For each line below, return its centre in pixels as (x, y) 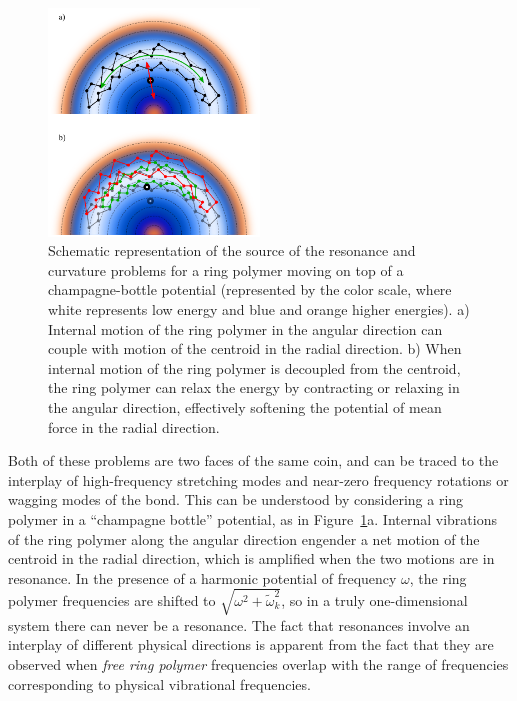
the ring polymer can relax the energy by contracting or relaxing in (254, 387)
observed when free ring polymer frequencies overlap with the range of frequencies (258, 664)
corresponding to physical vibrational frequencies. (159, 683)
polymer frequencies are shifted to (112, 599)
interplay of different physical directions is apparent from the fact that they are (251, 644)
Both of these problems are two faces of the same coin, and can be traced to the (253, 460)
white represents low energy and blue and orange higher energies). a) (259, 309)
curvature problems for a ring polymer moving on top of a (226, 269)
